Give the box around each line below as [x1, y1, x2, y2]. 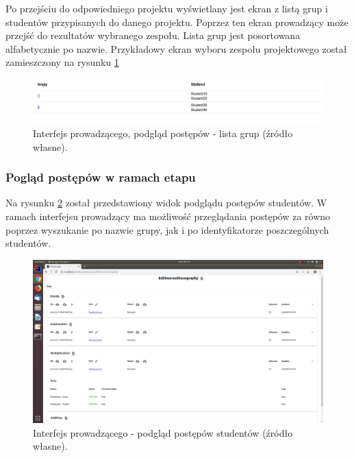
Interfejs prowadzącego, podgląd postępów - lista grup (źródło [33, 125, 293, 140]
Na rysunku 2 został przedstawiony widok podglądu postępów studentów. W [5, 195, 327, 210]
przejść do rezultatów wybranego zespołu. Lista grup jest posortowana [5, 28, 301, 43]
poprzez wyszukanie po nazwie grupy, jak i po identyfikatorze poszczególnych [5, 222, 329, 237]
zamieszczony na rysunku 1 [5, 55, 119, 69]
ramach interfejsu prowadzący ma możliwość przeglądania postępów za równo [5, 208, 331, 223]
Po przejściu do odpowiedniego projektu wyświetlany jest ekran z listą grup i [5, 1, 328, 15]
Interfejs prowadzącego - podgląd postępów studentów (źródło [33, 425, 293, 439]
